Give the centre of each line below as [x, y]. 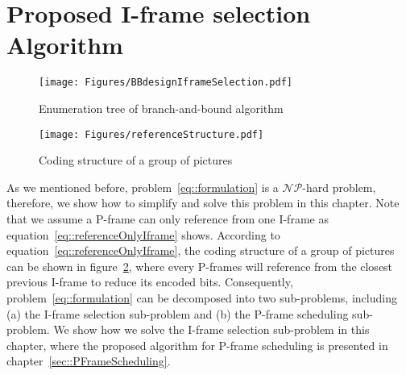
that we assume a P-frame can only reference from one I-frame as [168, 219]
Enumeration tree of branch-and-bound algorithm [161, 108]
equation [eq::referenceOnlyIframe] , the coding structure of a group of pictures [201, 250]
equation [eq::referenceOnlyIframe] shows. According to [143, 234]
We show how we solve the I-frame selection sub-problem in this [211, 329]
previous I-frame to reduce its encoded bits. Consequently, [150, 282]
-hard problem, [339, 187]
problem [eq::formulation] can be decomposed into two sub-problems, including [202, 297]
